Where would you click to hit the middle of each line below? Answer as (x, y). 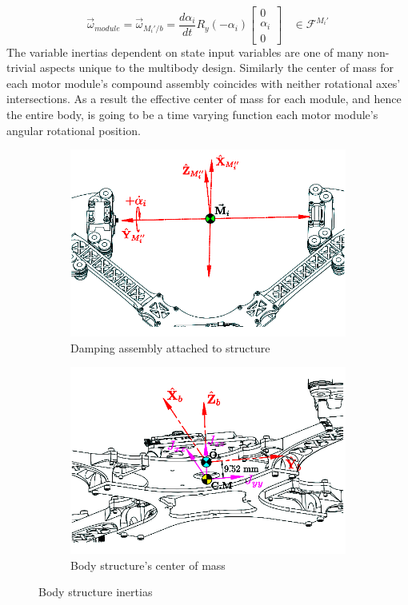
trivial (22, 68)
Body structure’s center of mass (148, 565)
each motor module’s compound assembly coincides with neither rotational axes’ (204, 83)
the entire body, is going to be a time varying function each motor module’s (192, 114)
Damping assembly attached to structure (170, 347)
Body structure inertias (96, 592)
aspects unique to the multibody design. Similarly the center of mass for (216, 68)
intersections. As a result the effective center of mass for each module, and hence (204, 99)
